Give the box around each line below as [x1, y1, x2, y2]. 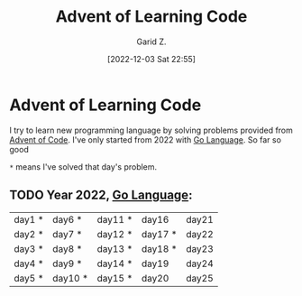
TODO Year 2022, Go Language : [9, 188, 193, 203]
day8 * [52, 242, 83, 254]
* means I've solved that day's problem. [9, 161, 158, 172]
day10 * [52, 272, 88, 284]
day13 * [96, 242, 133, 254]
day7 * [52, 227, 83, 240]
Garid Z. [136, 36, 167, 47]
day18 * [141, 242, 178, 254]
